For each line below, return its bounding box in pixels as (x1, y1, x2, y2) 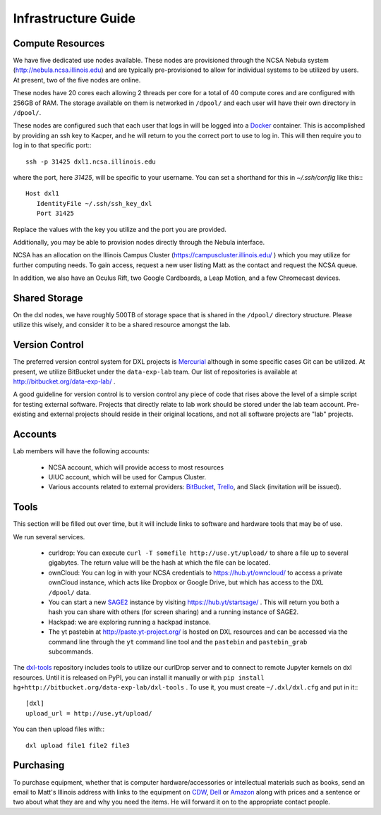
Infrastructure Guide (13, 11, 136, 26)
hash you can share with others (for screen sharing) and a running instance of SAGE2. (48, 608, 299, 616)
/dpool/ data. (48, 588, 91, 596)
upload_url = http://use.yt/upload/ (25, 709, 152, 717)
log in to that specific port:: (13, 141, 92, 149)
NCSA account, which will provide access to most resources (48, 462, 224, 472)
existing (13, 410, 37, 419)
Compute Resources (13, 37, 105, 49)
